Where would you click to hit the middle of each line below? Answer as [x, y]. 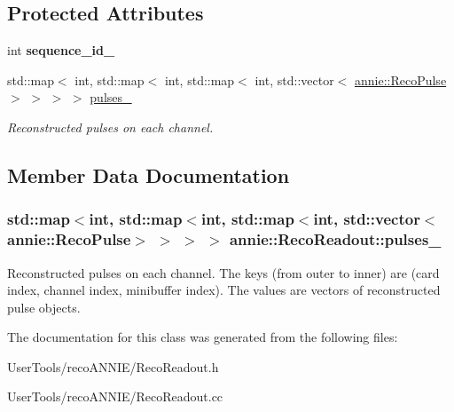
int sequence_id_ [61, 50]
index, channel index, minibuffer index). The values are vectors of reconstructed [224, 290]
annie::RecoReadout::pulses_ [335, 239]
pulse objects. [44, 307]
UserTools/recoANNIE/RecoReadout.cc [115, 396]
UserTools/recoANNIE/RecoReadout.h [113, 366]
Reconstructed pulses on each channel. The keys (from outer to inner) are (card [223, 272]
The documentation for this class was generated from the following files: [203, 337]
